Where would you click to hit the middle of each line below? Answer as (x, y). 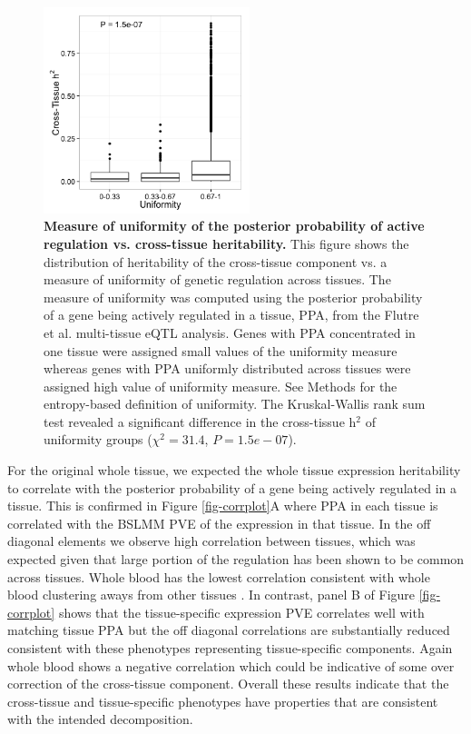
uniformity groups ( (98, 439)
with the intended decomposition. (100, 719)
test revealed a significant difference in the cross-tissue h (200, 421)
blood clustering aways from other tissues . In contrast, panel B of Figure (211, 595)
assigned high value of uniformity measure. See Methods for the (221, 386)
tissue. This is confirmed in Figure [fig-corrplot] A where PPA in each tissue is (223, 506)
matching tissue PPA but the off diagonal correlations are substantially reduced (229, 630)
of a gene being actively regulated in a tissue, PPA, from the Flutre (231, 315)
